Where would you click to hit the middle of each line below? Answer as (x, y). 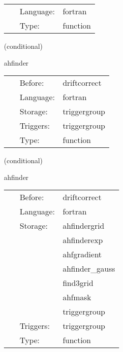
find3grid (78, 283)
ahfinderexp (83, 240)
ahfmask (77, 297)
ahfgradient (82, 254)
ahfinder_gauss (89, 269)
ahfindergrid (83, 226)
